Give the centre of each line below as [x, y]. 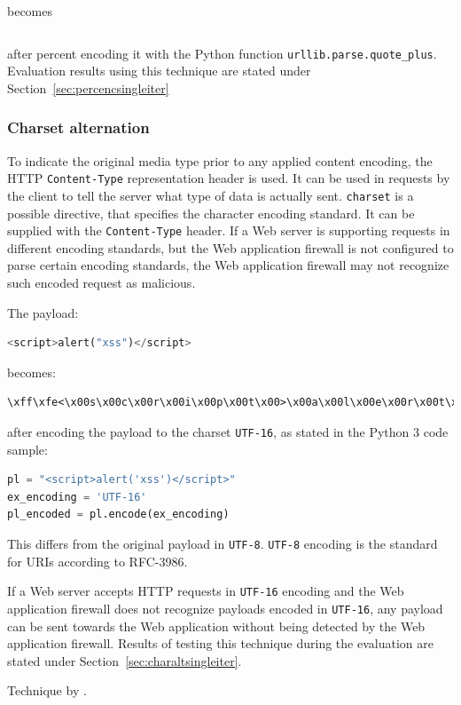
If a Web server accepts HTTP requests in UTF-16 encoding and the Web [206, 591]
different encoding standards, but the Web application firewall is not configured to [230, 247]
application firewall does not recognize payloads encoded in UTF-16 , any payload [225, 608]
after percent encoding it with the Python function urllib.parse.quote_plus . [222, 53]
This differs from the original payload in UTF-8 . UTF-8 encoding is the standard [223, 543]
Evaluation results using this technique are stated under [159, 71]
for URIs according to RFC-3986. [98, 561]
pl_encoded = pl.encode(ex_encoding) [118, 515]
